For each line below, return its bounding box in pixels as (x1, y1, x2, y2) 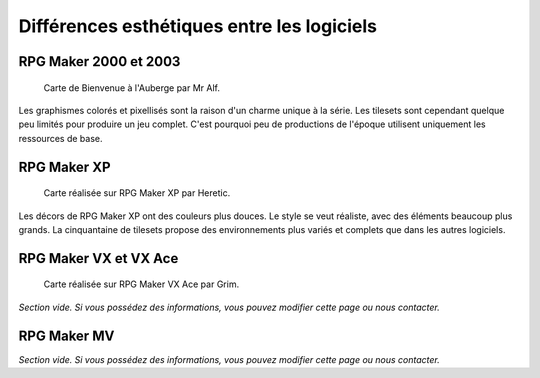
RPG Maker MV (18, 327, 115, 344)
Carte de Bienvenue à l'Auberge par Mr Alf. (43, 81, 220, 94)
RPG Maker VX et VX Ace (18, 250, 179, 267)
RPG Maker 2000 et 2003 (18, 53, 181, 70)
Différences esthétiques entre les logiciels (18, 15, 378, 37)
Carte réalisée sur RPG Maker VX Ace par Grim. (43, 278, 240, 290)
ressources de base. (18, 132, 104, 144)
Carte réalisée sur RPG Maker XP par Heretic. (43, 187, 231, 199)
